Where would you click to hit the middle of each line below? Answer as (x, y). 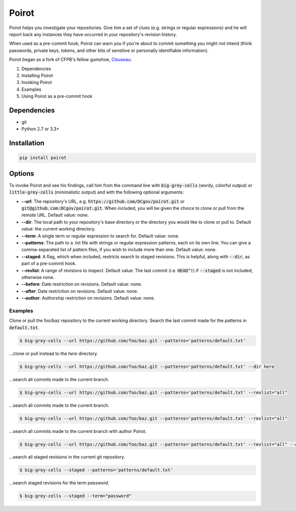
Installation (27, 143)
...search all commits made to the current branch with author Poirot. (78, 431)
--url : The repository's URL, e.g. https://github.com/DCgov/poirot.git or (103, 201)
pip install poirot (43, 158)
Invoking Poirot (37, 82)
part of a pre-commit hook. (49, 264)
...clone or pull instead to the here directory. (54, 354)
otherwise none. (38, 277)
